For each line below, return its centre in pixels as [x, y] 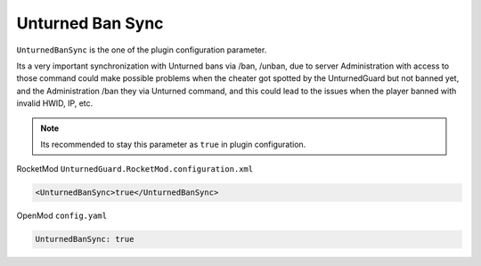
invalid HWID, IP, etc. [55, 103]
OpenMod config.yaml [61, 216]
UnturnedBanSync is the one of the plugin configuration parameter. [142, 50]
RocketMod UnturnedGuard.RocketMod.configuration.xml [135, 169]
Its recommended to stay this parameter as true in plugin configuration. [173, 144]
